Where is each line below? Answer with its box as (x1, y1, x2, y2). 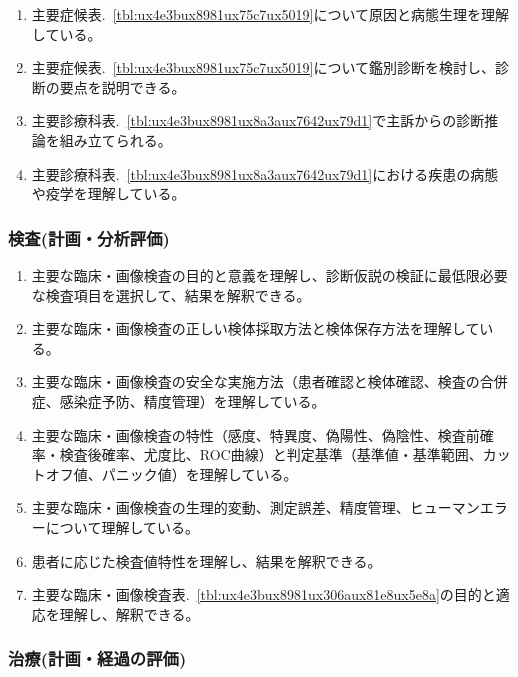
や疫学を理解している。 (31, 183, 186, 204)
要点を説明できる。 (59, 76, 186, 97)
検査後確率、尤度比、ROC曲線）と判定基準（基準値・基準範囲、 (59, 444, 483, 465)
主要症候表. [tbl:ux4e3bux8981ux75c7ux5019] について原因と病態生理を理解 (31, 4, 510, 24)
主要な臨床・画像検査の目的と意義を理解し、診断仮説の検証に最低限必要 (31, 264, 508, 285)
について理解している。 (45, 516, 199, 537)
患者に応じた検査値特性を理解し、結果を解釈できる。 (31, 550, 382, 571)
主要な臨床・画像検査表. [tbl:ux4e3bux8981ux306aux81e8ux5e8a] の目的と (31, 584, 496, 605)
